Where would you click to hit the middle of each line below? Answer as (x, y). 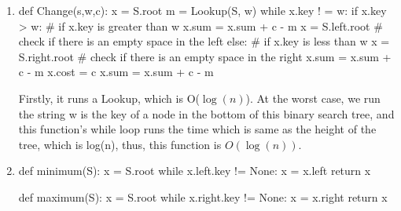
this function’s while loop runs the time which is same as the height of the (197, 129)
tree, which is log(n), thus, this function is (120, 144)
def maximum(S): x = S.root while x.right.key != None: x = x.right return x (203, 196)
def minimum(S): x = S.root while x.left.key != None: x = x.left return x (195, 171)
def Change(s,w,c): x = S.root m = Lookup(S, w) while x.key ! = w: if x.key (202, 10)
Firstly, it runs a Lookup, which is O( (109, 98)
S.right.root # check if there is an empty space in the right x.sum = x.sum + (205, 56)
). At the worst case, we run (313, 98)
